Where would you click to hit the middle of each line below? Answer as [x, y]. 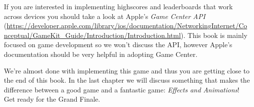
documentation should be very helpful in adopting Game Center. [101, 54]
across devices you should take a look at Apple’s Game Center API [105, 16]
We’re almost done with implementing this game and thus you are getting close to [127, 70]
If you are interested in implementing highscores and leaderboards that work [118, 6]
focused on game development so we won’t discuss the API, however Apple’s [118, 45]
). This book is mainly [214, 35]
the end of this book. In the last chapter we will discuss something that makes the [127, 80]
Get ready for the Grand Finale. [52, 99]
